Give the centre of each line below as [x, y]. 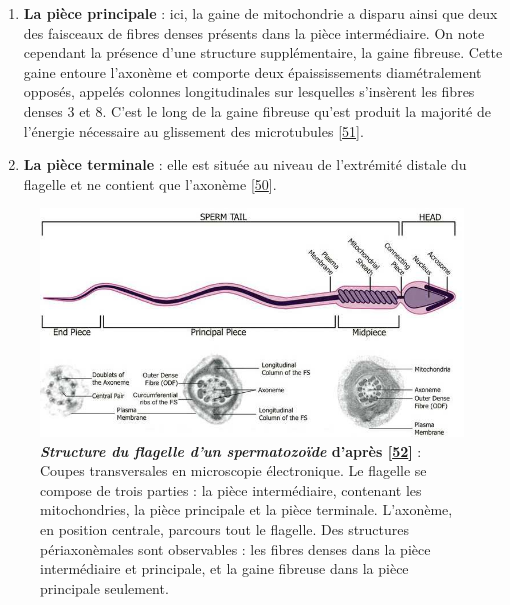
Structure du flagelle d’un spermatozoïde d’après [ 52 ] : [231, 450]
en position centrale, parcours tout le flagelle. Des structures [225, 528]
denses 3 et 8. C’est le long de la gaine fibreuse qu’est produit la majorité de [257, 110]
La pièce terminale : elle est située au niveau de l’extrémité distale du [245, 164]
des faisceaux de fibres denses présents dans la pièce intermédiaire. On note [254, 32]
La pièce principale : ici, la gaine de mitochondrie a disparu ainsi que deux [260, 13]
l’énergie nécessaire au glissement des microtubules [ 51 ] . [193, 130]
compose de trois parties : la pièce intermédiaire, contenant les [231, 489]
